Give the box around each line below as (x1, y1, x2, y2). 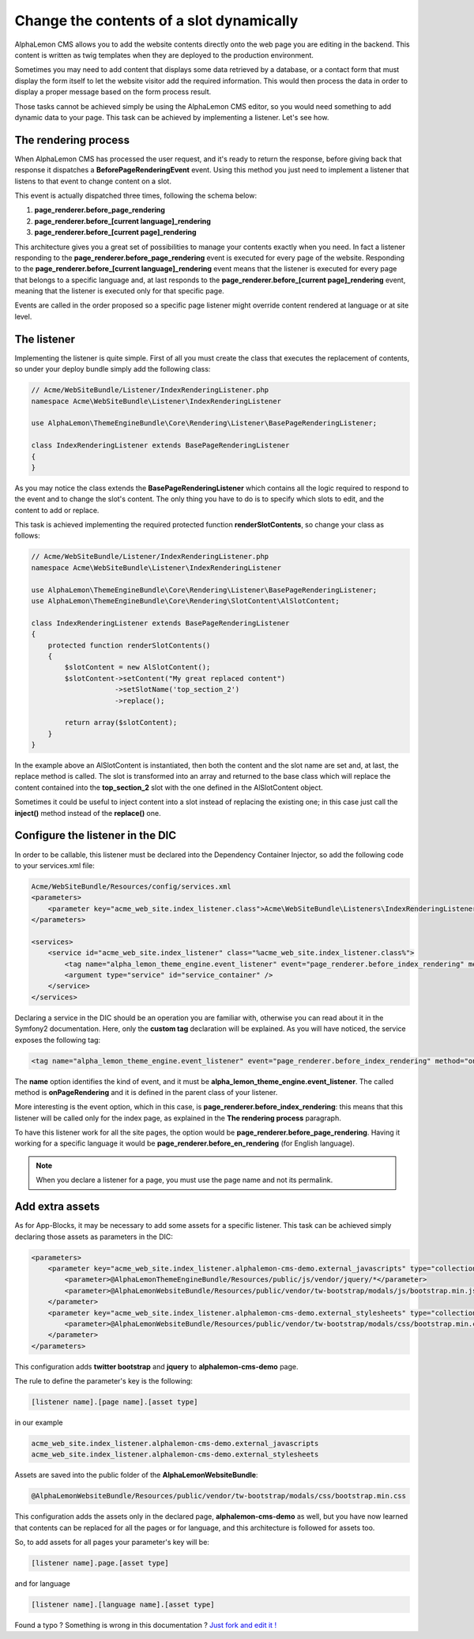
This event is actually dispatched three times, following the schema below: (14, 191, 257, 200)
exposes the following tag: (14, 1035, 101, 1044)
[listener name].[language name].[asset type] (31, 1600, 215, 1609)
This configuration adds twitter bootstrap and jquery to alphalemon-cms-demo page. (14, 1361, 299, 1371)
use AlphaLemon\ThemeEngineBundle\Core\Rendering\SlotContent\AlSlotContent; (31, 596, 340, 605)
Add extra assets (14, 1200, 100, 1214)
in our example (14, 1418, 63, 1427)
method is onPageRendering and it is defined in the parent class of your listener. (14, 1087, 278, 1097)
